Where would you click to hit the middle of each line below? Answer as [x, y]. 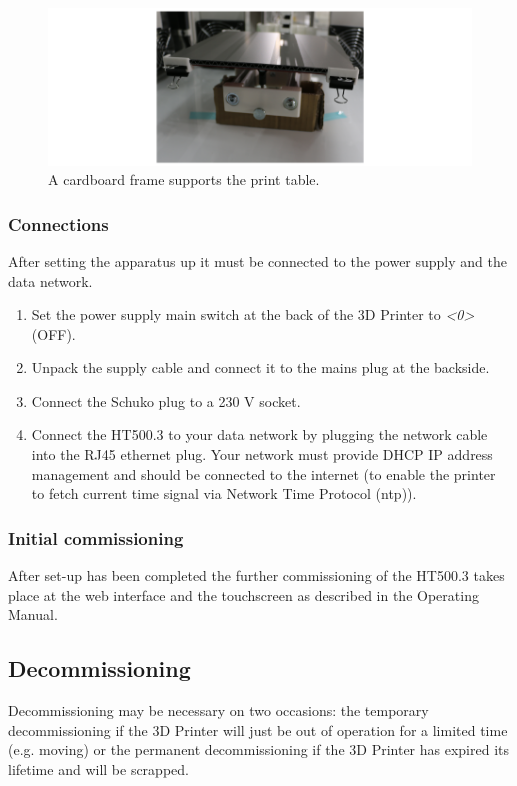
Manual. [33, 614]
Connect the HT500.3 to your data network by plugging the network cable [259, 434]
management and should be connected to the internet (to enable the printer [263, 473]
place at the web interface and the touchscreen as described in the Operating [243, 594]
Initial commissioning [96, 537]
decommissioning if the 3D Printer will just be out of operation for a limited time [258, 729]
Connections [58, 223]
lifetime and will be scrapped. [98, 768]
